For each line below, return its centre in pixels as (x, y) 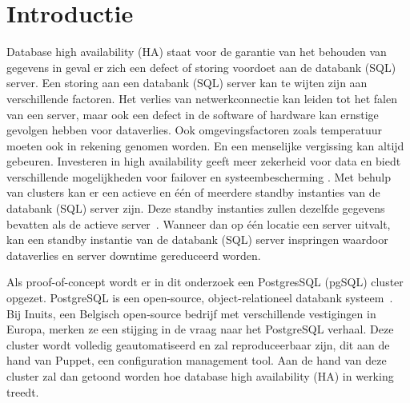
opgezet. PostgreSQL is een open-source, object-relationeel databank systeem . (200, 298)
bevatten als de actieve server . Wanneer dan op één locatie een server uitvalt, (199, 223)
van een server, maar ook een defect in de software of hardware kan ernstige (193, 114)
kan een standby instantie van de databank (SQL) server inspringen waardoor (197, 239)
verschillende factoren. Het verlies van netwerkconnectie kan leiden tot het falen (202, 98)
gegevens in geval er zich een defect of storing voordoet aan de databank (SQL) (201, 67)
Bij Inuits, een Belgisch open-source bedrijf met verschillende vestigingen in (191, 313)
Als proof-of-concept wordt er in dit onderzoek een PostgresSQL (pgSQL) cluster (205, 282)
